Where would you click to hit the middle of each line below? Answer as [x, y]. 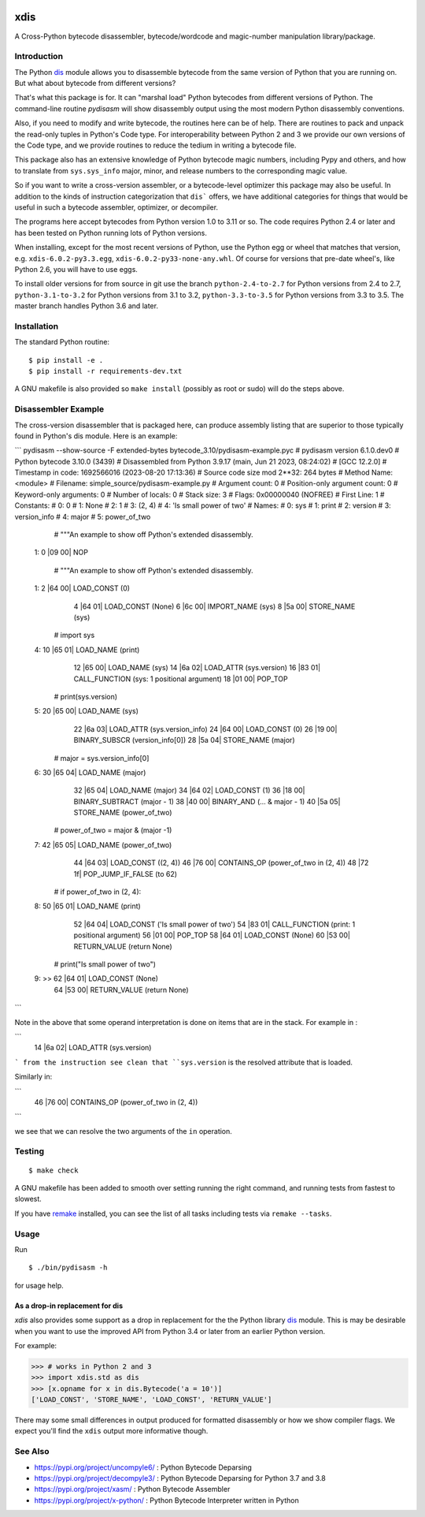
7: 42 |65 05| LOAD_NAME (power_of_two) [103, 844]
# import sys [74, 635]
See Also [32, 1452]
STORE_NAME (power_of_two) [123, 813]
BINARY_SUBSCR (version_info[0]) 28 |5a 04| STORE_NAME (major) [184, 740]
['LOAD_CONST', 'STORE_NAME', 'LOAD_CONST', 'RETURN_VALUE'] [152, 1400]
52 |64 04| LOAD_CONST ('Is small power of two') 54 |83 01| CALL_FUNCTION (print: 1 [214, 924]
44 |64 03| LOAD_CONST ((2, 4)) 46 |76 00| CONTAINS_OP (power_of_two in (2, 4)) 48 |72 [221, 863]
